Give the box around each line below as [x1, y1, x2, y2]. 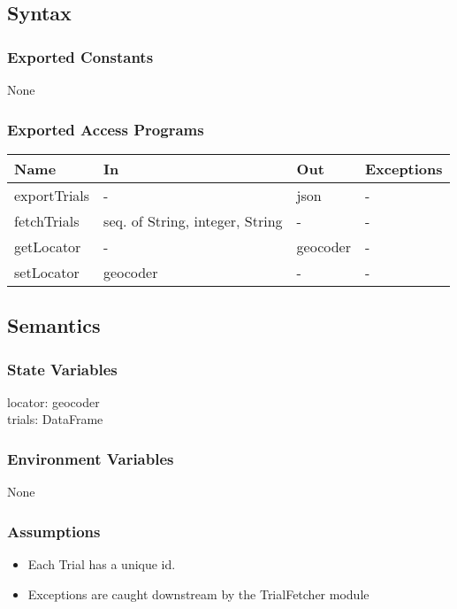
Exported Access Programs [7, 118, 204, 140]
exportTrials [14, 184, 90, 205]
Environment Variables [7, 447, 174, 469]
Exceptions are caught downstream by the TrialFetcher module [27, 584, 369, 603]
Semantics [7, 312, 101, 339]
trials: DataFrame [7, 410, 103, 428]
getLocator [14, 235, 81, 257]
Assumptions [7, 520, 101, 542]
